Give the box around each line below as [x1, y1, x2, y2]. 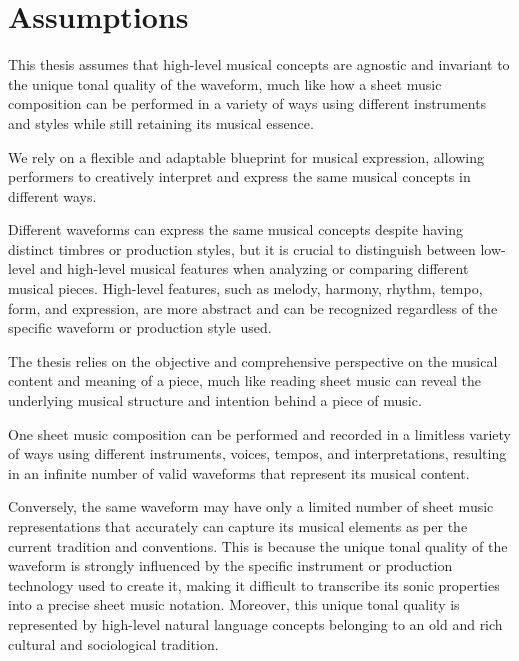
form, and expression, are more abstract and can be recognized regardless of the [8, 297, 498, 318]
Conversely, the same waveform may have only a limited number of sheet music [8, 496, 494, 517]
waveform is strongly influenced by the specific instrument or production [8, 555, 453, 576]
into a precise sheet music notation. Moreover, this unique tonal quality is [8, 594, 460, 615]
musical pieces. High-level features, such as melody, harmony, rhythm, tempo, [8, 278, 483, 299]
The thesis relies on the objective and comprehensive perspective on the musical [8, 350, 498, 371]
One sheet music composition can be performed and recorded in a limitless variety [8, 423, 511, 444]
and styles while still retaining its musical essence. [8, 112, 314, 133]
